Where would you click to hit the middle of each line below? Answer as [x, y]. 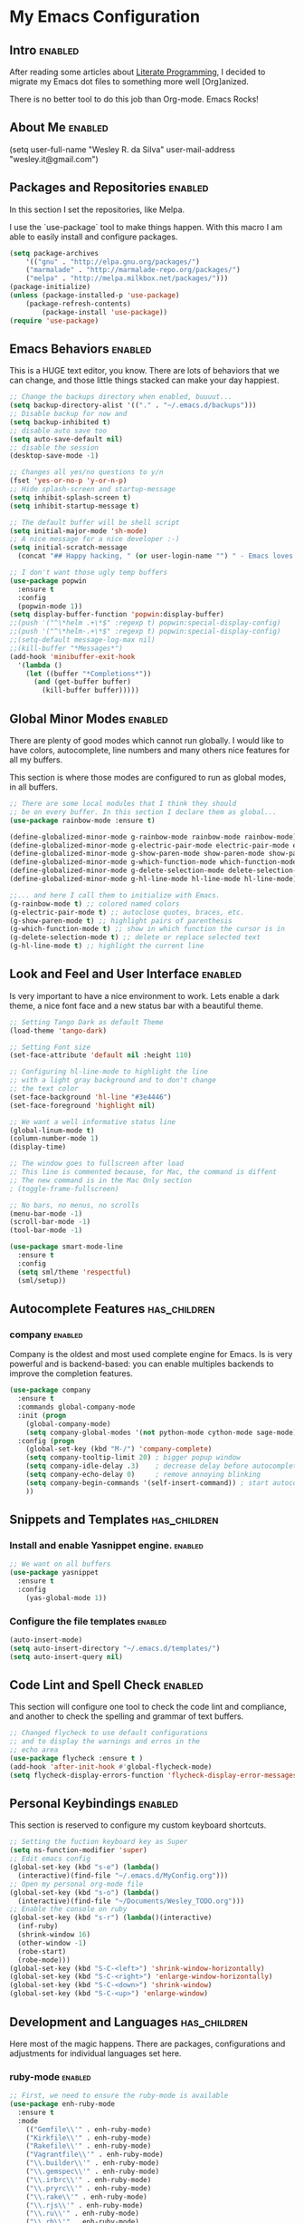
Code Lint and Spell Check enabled [106, 1685]
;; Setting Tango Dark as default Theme [87, 1022]
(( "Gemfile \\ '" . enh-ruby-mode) [89, 2129]
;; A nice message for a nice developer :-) [95, 539]
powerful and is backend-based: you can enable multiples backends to [142, 1364]
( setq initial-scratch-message [68, 548]
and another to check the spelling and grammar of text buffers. [127, 1716]
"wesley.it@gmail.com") [54, 159]
